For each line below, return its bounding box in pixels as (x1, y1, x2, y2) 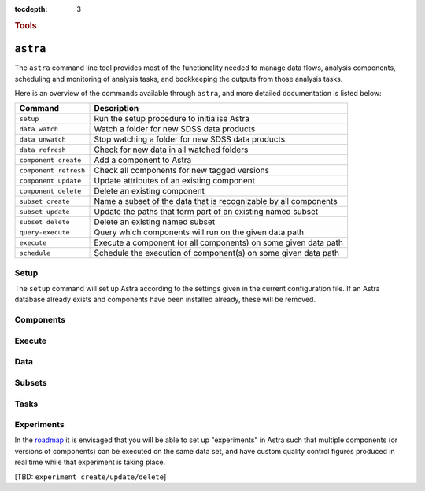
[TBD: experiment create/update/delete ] (14, 472, 167, 482)
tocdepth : (14, 5, 48, 13)
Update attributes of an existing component (94, 175, 256, 186)
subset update (19, 207, 70, 216)
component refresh (19, 166, 86, 175)
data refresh (19, 146, 66, 153)
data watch (19, 124, 59, 133)
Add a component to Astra (94, 154, 192, 165)
